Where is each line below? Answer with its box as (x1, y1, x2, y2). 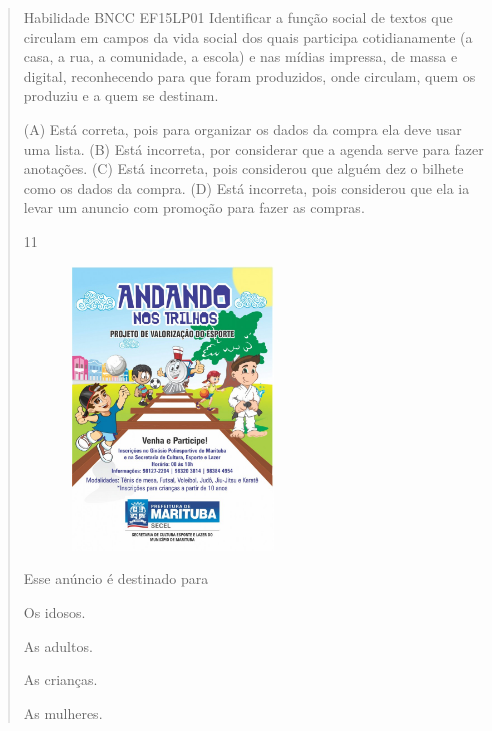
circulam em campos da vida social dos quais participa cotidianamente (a (23, 26, 473, 47)
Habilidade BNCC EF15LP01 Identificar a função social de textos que (23, 7, 453, 27)
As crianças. (23, 669, 98, 690)
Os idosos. (23, 602, 86, 623)
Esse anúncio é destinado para (23, 568, 209, 589)
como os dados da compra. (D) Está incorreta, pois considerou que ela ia (23, 177, 470, 198)
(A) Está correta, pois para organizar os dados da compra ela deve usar (23, 118, 462, 139)
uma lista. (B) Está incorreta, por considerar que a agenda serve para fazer (23, 138, 484, 159)
